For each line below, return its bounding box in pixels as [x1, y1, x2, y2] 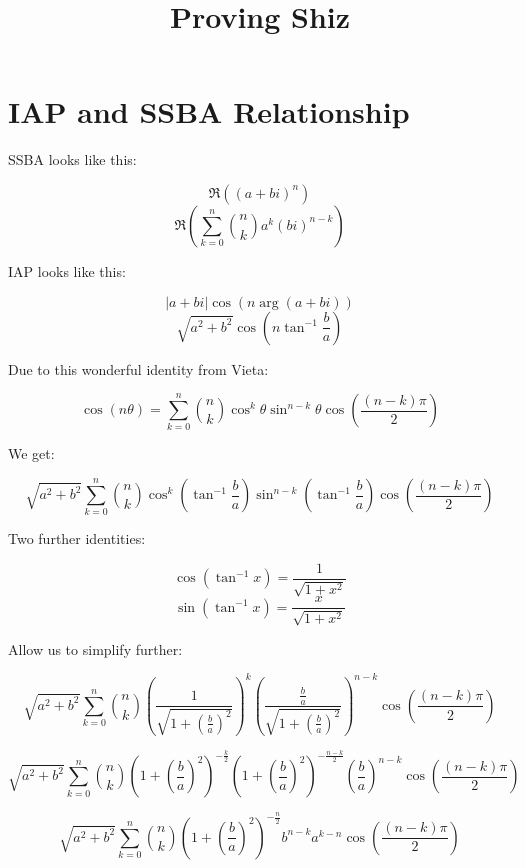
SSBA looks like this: [8, 149, 137, 170]
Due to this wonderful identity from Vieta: [8, 358, 269, 379]
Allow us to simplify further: [8, 638, 183, 659]
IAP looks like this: [8, 260, 126, 281]
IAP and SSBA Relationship [8, 91, 410, 132]
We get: [8, 443, 55, 464]
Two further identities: [8, 528, 146, 549]
